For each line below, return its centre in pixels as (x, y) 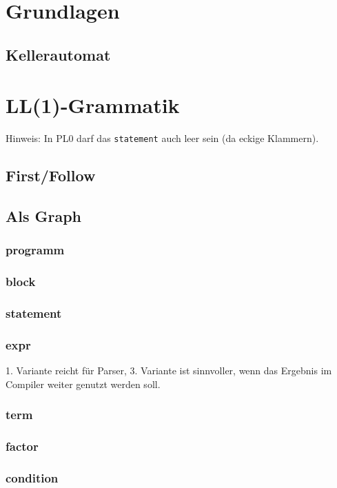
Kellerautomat (58, 54)
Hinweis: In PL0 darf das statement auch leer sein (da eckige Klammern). (162, 138)
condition (32, 478)
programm (35, 250)
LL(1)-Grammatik (93, 105)
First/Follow (51, 175)
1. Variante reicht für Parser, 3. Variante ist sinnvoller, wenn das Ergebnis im (169, 370)
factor (22, 446)
